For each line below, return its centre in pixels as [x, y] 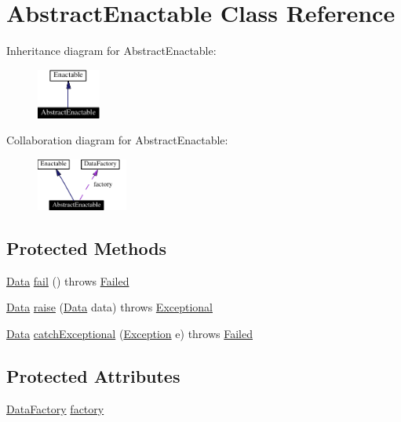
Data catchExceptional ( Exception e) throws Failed [130, 333]
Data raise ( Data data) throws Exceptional [109, 307]
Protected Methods [87, 247]
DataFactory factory [55, 408]
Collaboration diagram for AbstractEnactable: [117, 140]
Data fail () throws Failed [68, 280]
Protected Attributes [93, 375]
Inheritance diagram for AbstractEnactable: [111, 51]
